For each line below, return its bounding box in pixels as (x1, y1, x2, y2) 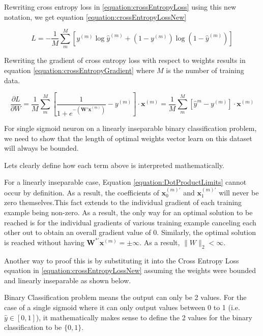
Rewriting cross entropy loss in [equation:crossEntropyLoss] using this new (4, 2, 237, 12)
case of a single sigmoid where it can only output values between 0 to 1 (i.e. (4, 302, 240, 313)
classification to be (4, 322, 62, 332)
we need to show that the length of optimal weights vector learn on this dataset (4, 132, 252, 143)
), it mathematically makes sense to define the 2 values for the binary (36, 312, 252, 322)
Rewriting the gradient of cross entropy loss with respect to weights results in (4, 55, 246, 65)
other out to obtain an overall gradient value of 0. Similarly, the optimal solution (4, 227, 256, 238)
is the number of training (166, 64, 244, 75)
